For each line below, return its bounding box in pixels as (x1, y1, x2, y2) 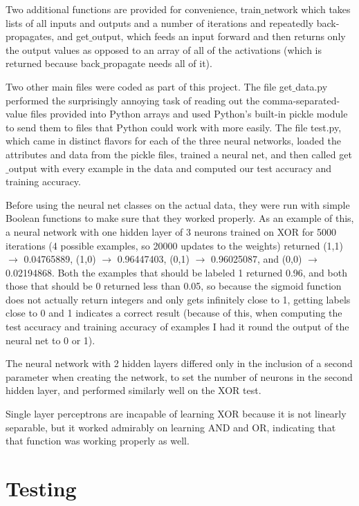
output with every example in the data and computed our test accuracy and (8, 160, 332, 175)
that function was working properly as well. (6, 433, 190, 448)
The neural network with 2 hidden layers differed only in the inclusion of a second (6, 356, 353, 371)
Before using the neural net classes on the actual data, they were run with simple (6, 197, 350, 212)
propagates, (6, 29, 55, 44)
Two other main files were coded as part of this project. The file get (6, 79, 293, 93)
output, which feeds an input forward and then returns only (92, 29, 346, 44)
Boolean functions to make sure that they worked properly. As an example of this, (6, 211, 354, 225)
